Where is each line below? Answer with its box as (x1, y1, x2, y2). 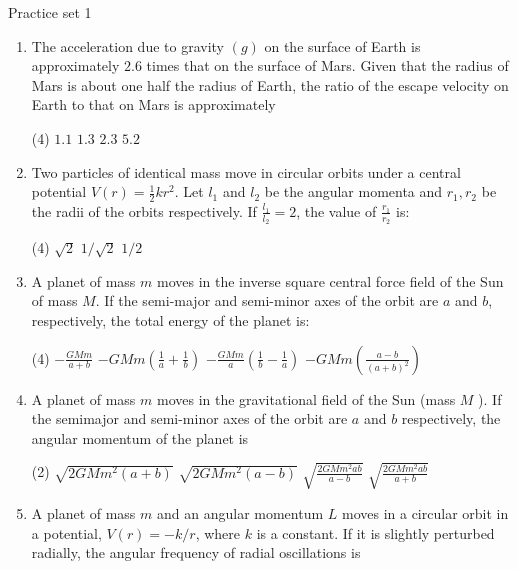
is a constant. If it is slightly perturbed (256, 522, 495, 543)
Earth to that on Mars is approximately (31, 94, 276, 115)
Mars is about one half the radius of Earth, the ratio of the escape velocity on (31, 74, 509, 95)
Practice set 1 (8, 2, 92, 22)
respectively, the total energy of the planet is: (31, 310, 310, 330)
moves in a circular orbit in (341, 502, 509, 523)
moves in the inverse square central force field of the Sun (157, 270, 504, 291)
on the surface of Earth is (264, 35, 421, 56)
